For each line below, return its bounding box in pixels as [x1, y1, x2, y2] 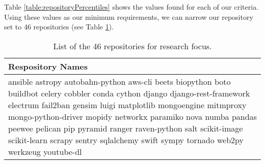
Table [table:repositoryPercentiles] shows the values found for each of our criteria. [4, 2, 259, 12]
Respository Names [8, 60, 88, 72]
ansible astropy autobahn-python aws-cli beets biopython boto [8, 75, 231, 87]
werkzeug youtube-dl [8, 145, 82, 157]
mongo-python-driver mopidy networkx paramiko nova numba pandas [8, 110, 257, 122]
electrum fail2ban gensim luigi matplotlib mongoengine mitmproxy [8, 99, 247, 111]
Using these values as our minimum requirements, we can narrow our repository [4, 11, 253, 22]
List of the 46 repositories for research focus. [53, 40, 212, 52]
